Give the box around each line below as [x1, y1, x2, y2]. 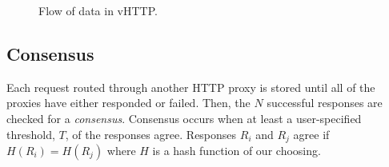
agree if [293, 125, 330, 142]
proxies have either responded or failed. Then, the [6, 94, 251, 111]
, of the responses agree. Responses [65, 125, 237, 142]
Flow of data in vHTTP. [38, 2, 158, 18]
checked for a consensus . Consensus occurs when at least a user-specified [6, 109, 362, 126]
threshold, [6, 125, 55, 142]
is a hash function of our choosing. [152, 142, 321, 159]
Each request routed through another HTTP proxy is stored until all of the [6, 78, 375, 95]
